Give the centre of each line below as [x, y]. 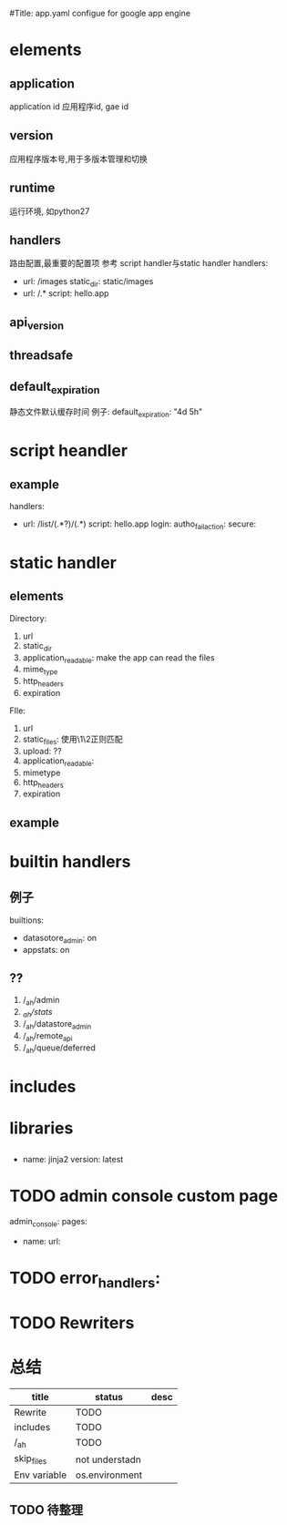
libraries [41, 1128]
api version [37, 323]
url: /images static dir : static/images [88, 283]
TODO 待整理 [46, 1510]
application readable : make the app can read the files [119, 658]
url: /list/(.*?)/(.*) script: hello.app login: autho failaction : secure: [139, 525]
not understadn [108, 1459]
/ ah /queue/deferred [59, 1049]
